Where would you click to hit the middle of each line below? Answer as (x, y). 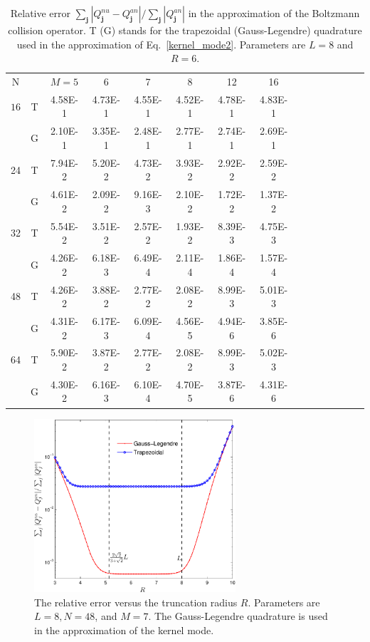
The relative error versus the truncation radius (136, 602)
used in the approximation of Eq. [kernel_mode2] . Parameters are (161, 44)
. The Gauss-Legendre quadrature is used (238, 616)
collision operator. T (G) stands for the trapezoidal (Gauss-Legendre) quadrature (185, 30)
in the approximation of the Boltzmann (274, 13)
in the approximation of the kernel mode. (124, 630)
